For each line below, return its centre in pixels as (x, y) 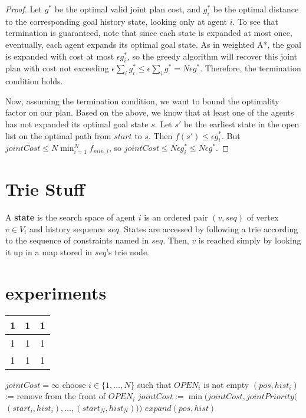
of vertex (263, 217)
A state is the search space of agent (70, 217)
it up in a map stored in (49, 252)
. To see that (255, 21)
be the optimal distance (256, 9)
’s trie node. (128, 252)
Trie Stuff (45, 189)
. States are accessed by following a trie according (208, 228)
